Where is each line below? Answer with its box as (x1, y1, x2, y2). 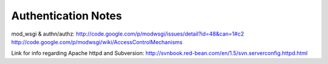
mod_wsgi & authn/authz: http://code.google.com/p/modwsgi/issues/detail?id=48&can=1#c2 (11, 30, 244, 37)
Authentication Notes (11, 9, 122, 22)
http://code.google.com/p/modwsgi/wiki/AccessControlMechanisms (11, 38, 183, 45)
